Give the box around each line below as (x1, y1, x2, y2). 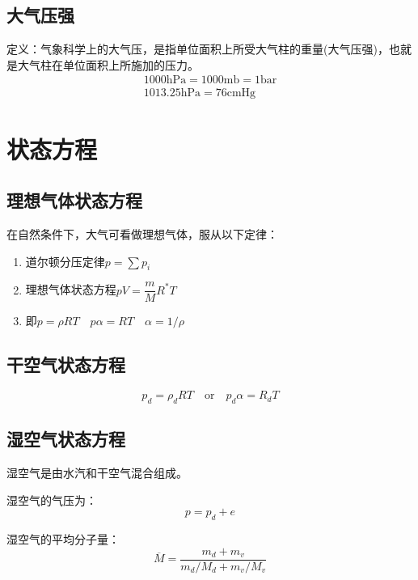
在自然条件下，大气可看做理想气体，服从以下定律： (6, 226, 278, 243)
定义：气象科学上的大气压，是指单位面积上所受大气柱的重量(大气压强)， (6, 40, 389, 57)
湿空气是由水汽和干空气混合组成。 (6, 464, 188, 481)
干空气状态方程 (6, 352, 125, 377)
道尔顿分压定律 (25, 252, 105, 269)
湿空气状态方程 (6, 426, 125, 451)
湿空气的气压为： (6, 491, 97, 508)
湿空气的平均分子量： (6, 531, 120, 548)
